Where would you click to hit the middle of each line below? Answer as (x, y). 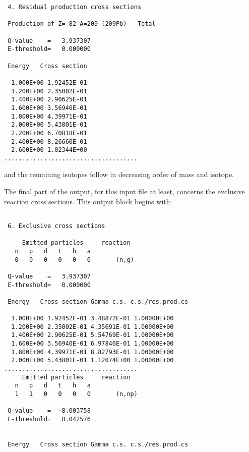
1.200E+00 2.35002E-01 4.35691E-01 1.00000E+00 (92, 327)
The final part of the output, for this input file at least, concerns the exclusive (125, 191)
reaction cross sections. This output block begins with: (88, 201)
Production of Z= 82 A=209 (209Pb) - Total (82, 24)
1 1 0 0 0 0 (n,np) (76, 394)
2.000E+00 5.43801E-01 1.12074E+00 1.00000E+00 (92, 360)
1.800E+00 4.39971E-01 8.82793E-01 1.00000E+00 (92, 352)
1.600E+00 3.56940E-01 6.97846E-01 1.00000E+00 (92, 344)
